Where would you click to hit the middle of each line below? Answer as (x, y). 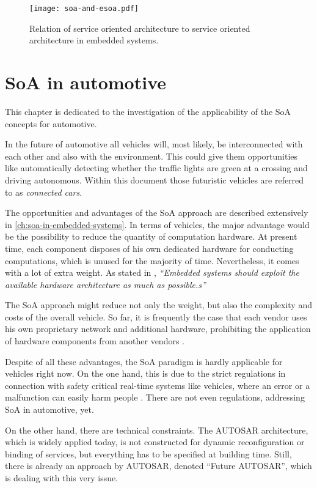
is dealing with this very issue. (62, 478)
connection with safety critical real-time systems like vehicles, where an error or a (158, 385)
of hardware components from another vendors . (95, 341)
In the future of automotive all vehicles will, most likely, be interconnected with (154, 144)
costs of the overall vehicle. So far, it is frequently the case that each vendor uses (156, 316)
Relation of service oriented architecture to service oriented (140, 28)
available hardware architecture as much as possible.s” (105, 284)
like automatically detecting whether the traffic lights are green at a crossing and (156, 168)
